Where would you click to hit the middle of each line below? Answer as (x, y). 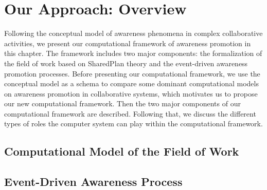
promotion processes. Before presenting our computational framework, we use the (132, 73)
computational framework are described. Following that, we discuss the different (130, 113)
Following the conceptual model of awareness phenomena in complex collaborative (133, 33)
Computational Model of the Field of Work (122, 151)
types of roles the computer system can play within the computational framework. (133, 123)
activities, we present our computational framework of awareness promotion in (128, 43)
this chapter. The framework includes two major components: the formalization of (133, 53)
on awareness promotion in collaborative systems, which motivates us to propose (131, 93)
